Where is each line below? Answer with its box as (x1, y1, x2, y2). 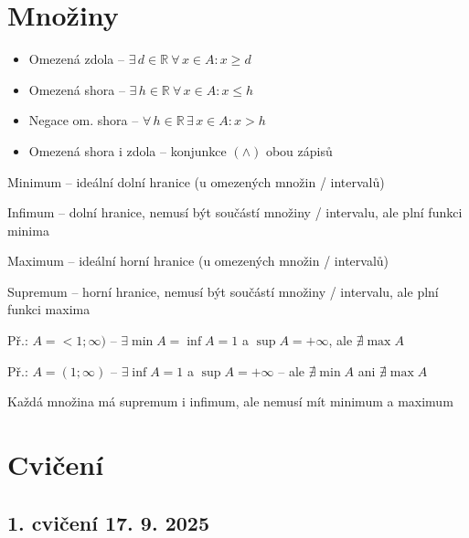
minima (7, 220, 49, 239)
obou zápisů (265, 141, 333, 160)
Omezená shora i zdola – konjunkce (28, 141, 227, 160)
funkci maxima (7, 300, 91, 319)
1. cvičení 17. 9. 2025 (7, 508, 209, 536)
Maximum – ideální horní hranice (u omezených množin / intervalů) (7, 251, 389, 270)
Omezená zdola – (28, 49, 124, 69)
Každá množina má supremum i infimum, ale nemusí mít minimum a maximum (7, 392, 453, 411)
